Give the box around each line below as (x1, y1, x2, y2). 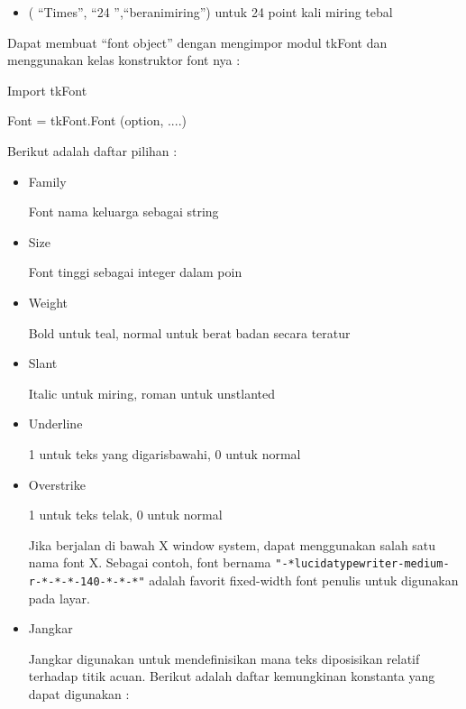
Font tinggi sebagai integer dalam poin (28, 262, 242, 281)
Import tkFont (7, 80, 87, 99)
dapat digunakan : (28, 684, 130, 703)
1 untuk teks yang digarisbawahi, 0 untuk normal (28, 444, 301, 463)
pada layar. (28, 588, 90, 607)
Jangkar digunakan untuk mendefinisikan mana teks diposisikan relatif (28, 649, 420, 668)
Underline (28, 414, 83, 433)
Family (28, 171, 67, 190)
